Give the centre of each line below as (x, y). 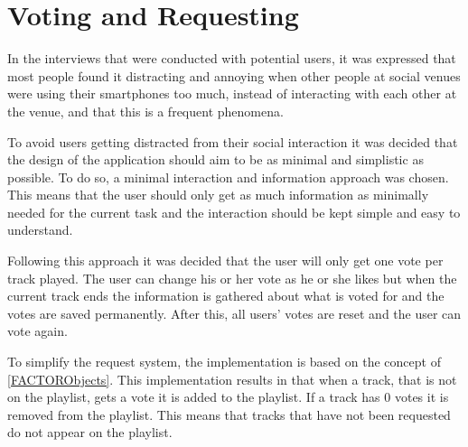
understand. (40, 230)
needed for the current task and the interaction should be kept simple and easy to (234, 212)
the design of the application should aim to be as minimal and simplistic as (215, 159)
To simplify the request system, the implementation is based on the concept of (224, 362)
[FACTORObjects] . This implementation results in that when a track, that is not (232, 379)
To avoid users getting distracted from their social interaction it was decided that (233, 141)
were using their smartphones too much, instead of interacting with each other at (232, 93)
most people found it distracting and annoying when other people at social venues (234, 75)
